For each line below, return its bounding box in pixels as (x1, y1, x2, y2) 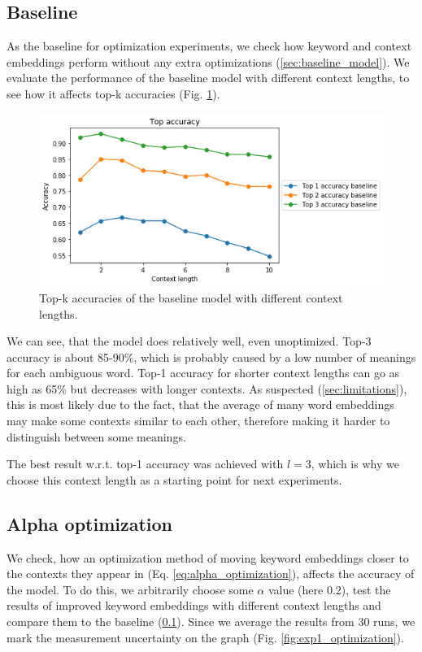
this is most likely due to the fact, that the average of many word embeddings (7, 396, 394, 413)
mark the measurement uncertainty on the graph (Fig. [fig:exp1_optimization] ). (7, 628, 404, 645)
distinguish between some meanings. (7, 428, 186, 445)
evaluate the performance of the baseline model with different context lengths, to (7, 69, 410, 86)
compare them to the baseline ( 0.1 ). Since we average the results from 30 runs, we (7, 613, 415, 630)
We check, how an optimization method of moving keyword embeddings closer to (7, 549, 409, 566)
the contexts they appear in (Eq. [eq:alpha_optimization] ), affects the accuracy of (7, 565, 415, 582)
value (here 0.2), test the (268, 580, 391, 598)
